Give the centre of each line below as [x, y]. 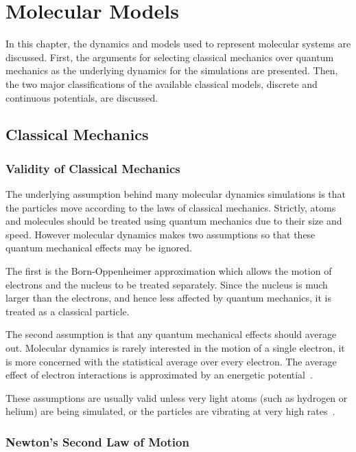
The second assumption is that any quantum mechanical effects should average [171, 334]
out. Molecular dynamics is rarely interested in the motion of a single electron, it [175, 348]
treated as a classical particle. [68, 311]
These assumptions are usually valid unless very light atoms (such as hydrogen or [177, 397]
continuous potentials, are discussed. [82, 97]
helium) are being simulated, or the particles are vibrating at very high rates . [170, 411]
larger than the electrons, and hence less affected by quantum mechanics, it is [168, 298]
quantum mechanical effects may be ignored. [99, 248]
